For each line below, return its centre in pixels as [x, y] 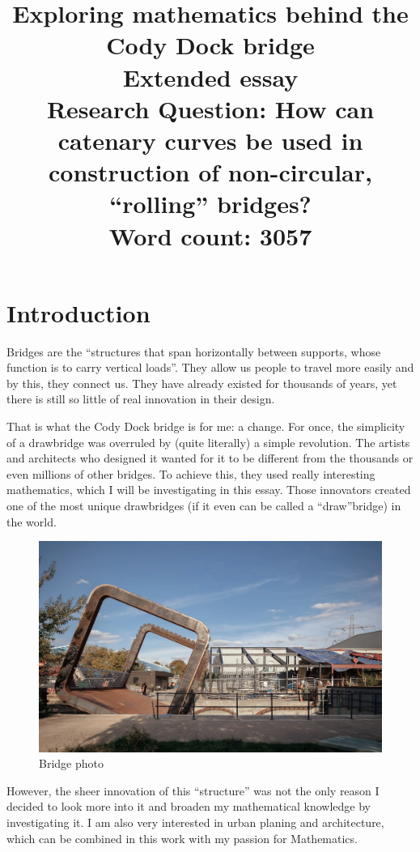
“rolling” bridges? [210, 204]
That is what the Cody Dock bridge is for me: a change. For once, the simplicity [206, 426]
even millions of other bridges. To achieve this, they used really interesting [191, 473]
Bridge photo [71, 763]
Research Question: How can [210, 108]
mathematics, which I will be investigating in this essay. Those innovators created [209, 490]
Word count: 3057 [210, 235]
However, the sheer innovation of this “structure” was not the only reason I [193, 790]
